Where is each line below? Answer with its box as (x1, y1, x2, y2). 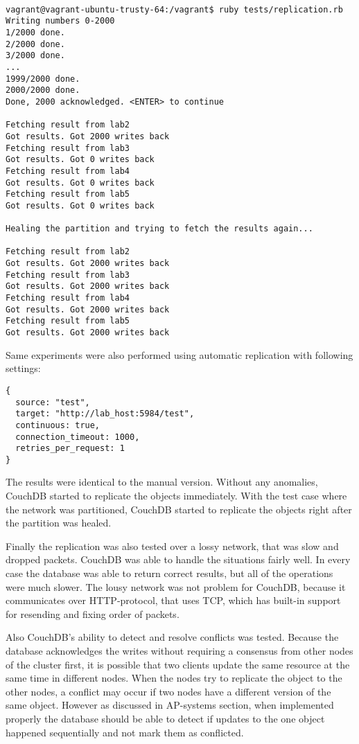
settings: (6, 361, 41, 375)
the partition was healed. (6, 515, 112, 530)
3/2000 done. (6, 51, 65, 61)
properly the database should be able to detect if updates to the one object (6, 711, 325, 725)
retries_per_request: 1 (15, 443, 125, 454)
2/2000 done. (6, 39, 65, 49)
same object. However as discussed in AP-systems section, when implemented (6, 698, 334, 712)
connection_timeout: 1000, (15, 432, 140, 442)
